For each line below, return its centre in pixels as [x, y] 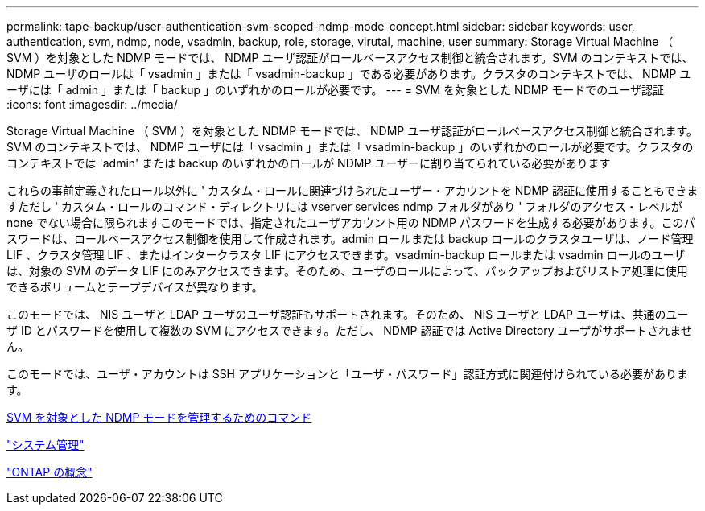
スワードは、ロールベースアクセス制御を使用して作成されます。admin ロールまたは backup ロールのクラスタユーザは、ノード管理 [350, 239]
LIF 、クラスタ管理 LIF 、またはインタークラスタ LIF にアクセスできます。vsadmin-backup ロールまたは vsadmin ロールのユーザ [346, 255]
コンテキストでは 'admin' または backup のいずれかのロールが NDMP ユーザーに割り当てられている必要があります [309, 163]
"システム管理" [45, 445]
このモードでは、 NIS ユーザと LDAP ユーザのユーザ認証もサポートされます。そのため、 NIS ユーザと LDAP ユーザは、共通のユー [348, 314]
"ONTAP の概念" [49, 472]
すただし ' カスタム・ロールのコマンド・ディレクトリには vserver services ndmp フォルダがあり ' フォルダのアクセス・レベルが [344, 206]
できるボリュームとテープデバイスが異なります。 [135, 287]
